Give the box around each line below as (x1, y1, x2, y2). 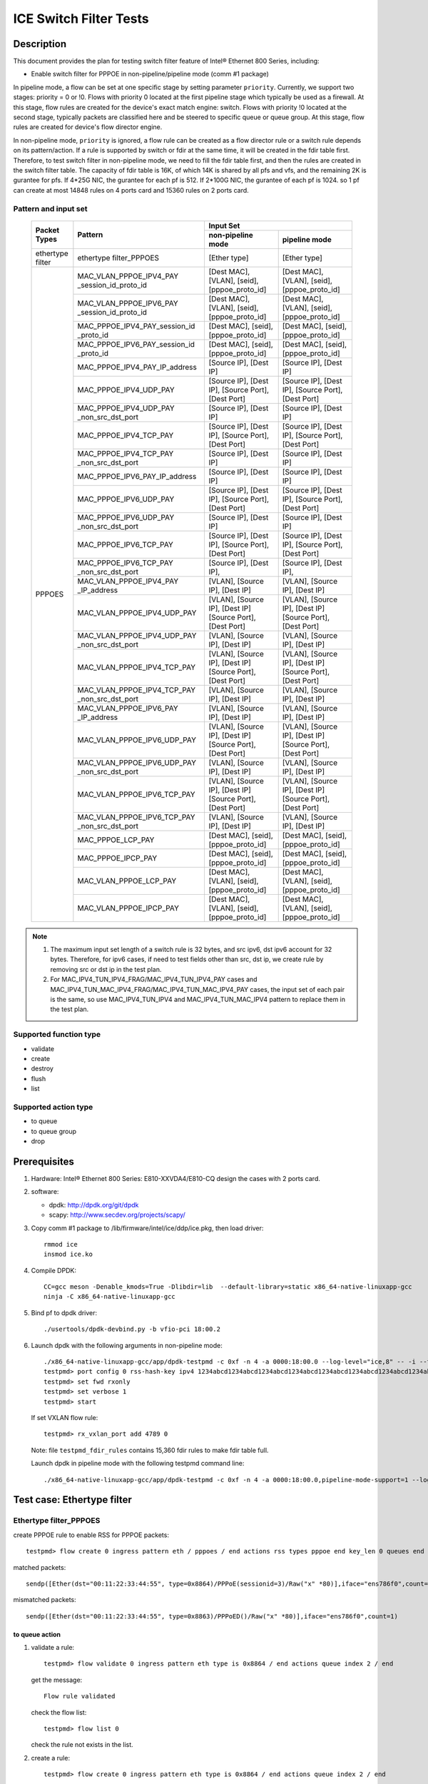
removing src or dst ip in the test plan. (50, 965, 162, 973)
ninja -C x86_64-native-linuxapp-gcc (44, 1292, 176, 1301)
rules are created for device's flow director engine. (13, 123, 163, 131)
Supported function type (13, 1030, 101, 1040)
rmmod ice (44, 1240, 78, 1248)
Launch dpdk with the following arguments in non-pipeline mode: (31, 1341, 223, 1349)
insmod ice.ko (44, 1250, 93, 1259)
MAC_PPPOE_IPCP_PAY (77, 853, 158, 863)
